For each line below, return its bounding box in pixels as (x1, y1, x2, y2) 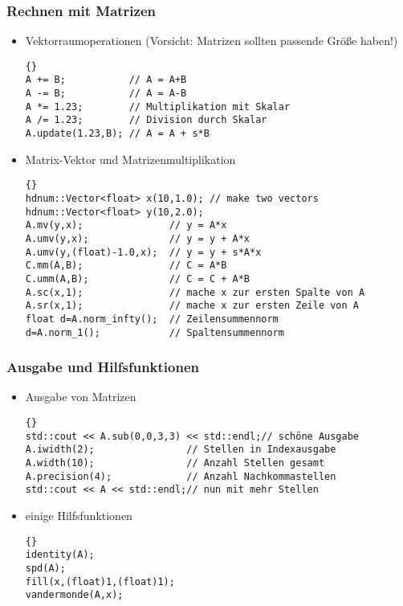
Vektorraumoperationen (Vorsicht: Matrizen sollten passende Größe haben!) (25, 32, 398, 49)
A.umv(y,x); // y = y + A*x (25, 232, 250, 244)
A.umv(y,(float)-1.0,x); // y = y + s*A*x (25, 246, 262, 258)
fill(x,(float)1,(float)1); (25, 575, 175, 588)
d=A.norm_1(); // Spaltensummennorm (25, 326, 284, 338)
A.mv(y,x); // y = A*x (25, 219, 227, 231)
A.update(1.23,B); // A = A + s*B (25, 128, 210, 140)
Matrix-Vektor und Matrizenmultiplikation (25, 150, 236, 167)
